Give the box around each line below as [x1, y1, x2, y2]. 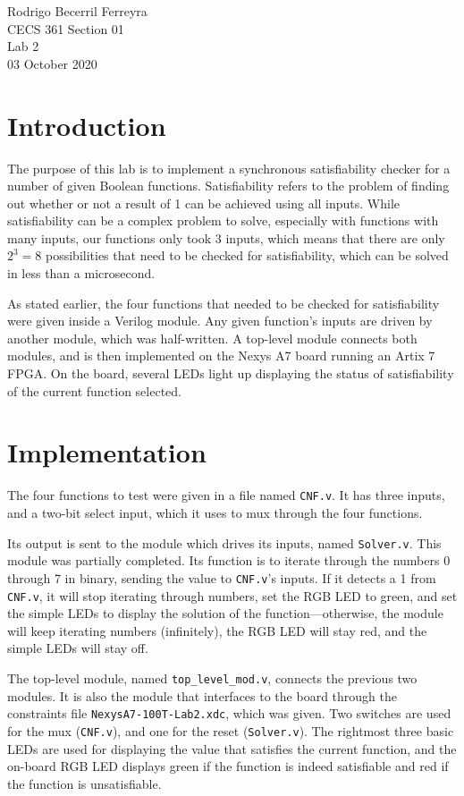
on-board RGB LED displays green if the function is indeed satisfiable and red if [7, 757, 449, 775]
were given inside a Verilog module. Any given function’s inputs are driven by [7, 311, 433, 330]
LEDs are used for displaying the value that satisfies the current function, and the [7, 739, 457, 758]
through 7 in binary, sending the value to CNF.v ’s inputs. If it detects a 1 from [7, 568, 436, 587]
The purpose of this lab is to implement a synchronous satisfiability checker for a [7, 158, 451, 177]
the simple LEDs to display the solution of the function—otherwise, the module [7, 604, 443, 622]
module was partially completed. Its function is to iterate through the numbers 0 [7, 551, 451, 570]
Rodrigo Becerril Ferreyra [7, 2, 148, 20]
